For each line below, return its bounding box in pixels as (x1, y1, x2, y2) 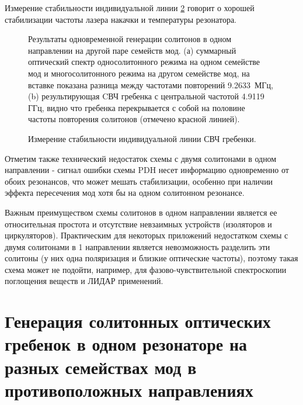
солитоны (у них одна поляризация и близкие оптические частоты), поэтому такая (5, 252, 298, 264)
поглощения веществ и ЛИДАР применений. (5, 275, 163, 287)
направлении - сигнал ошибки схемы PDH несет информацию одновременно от (5, 164, 289, 176)
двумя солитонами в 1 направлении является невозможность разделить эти (5, 240, 270, 252)
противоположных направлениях (5, 378, 253, 401)
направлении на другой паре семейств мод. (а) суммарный (28, 44, 236, 56)
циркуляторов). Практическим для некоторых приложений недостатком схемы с (5, 229, 288, 241)
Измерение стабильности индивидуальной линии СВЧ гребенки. (28, 132, 256, 144)
